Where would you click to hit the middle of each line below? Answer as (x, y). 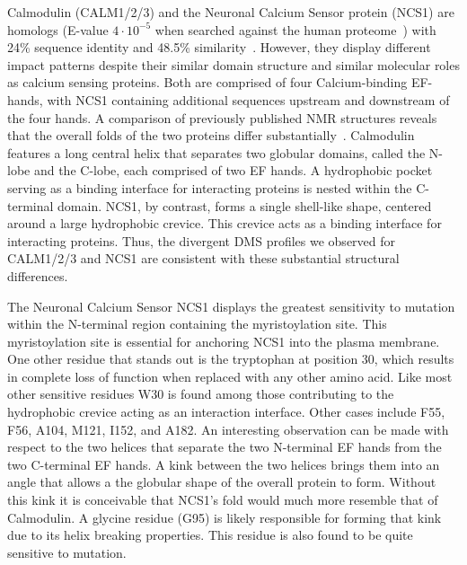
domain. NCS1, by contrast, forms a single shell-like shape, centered (245, 205)
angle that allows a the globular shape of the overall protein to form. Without (222, 482)
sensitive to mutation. (67, 552)
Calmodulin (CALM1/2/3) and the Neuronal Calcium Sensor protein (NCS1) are (231, 12)
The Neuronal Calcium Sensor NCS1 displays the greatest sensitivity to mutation (231, 306)
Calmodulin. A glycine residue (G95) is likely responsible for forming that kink (225, 517)
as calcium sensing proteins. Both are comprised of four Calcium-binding (207, 82)
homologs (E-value (58, 29)
